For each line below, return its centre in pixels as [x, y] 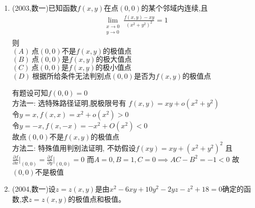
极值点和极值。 [100, 199]
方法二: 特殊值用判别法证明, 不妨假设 [74, 147]
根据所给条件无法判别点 [71, 77]
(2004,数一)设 [34, 189]
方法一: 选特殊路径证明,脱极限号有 [69, 102]
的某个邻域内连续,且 [174, 8]
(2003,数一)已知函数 [45, 8]
